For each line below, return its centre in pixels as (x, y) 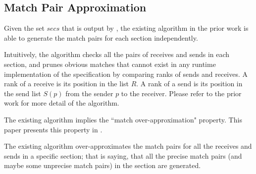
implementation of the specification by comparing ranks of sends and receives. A (126, 74)
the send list (23, 93)
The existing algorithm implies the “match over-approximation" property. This (123, 119)
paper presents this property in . (53, 129)
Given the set (24, 28)
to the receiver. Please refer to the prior (181, 93)
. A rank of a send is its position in (189, 84)
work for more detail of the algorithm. (62, 103)
